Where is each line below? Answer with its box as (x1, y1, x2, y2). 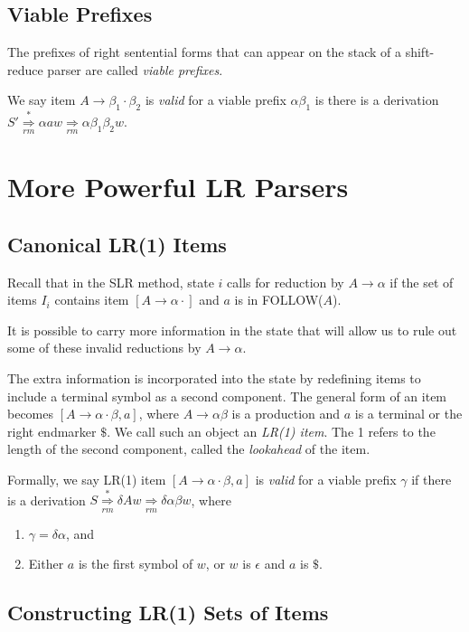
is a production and (231, 404, 341, 423)
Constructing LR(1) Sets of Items (7, 599, 329, 627)
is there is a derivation (314, 90, 439, 109)
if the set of (389, 272, 454, 291)
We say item (7, 90, 76, 109)
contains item (54, 290, 129, 309)
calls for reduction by (227, 272, 344, 291)
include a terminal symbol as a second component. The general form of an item (7, 386, 447, 405)
